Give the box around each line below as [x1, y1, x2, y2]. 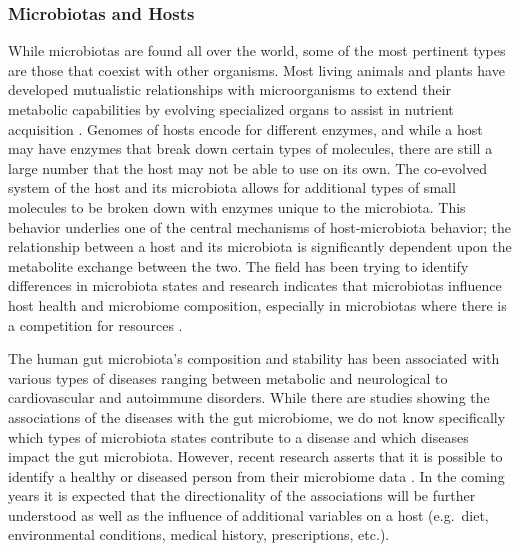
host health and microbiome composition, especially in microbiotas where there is [8, 294, 507, 315]
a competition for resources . [8, 314, 183, 335]
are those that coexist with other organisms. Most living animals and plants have [8, 59, 505, 80]
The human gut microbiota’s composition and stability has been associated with [8, 348, 500, 369]
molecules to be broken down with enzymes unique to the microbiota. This [8, 196, 466, 217]
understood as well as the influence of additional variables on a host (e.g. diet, [8, 504, 489, 525]
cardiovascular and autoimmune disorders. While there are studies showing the [8, 387, 490, 408]
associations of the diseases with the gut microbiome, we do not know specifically [8, 406, 506, 427]
